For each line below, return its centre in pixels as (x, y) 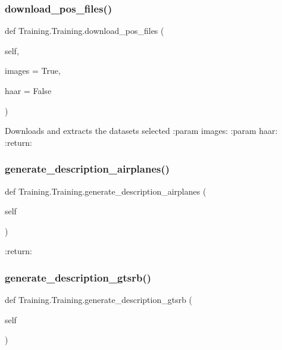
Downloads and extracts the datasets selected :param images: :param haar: (141, 131)
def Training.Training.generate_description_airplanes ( (106, 191)
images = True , (33, 71)
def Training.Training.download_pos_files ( (84, 31)
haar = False (28, 90)
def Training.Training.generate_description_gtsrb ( (99, 300)
